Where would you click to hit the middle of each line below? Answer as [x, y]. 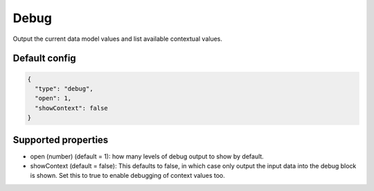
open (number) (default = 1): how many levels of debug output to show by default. [147, 156]
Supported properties [61, 139]
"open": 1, [53, 98]
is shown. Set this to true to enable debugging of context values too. [127, 176]
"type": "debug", [64, 89]
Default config [44, 58]
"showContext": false [72, 108]
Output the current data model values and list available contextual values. [118, 39]
